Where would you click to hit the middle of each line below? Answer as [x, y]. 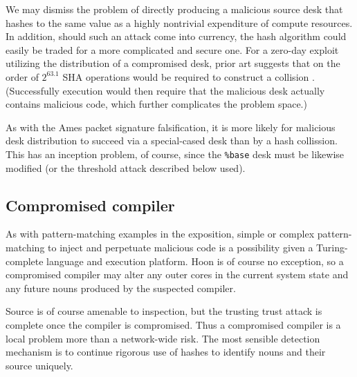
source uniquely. [39, 365]
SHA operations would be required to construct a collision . [189, 76]
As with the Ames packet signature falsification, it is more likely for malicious [171, 127]
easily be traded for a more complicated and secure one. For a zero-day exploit [172, 49]
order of [22, 76]
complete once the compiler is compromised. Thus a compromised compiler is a [173, 324]
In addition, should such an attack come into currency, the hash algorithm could [176, 36]
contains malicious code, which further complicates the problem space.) [156, 104]
